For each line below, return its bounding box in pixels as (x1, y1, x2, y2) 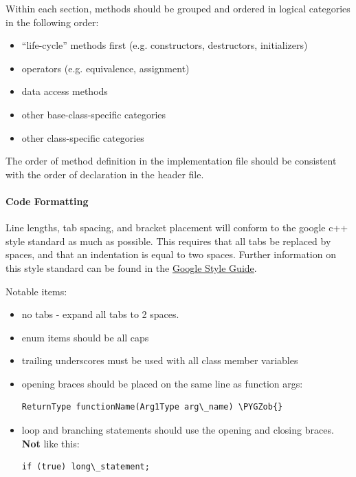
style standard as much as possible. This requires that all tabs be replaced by (5, 233, 331, 248)
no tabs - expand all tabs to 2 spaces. (21, 307, 179, 321)
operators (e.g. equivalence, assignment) (21, 61, 190, 75)
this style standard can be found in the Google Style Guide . (5, 260, 257, 275)
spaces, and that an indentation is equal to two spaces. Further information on (5, 247, 336, 262)
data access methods (21, 84, 108, 98)
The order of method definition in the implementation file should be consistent (5, 153, 337, 168)
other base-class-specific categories (21, 107, 166, 121)
